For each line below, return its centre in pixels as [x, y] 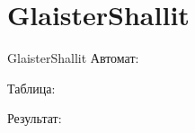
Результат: [35, 118]
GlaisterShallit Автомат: [73, 58]
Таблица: [31, 88]
